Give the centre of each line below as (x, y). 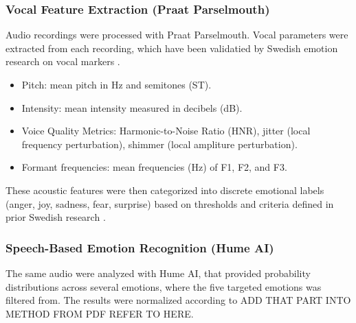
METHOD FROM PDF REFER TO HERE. (100, 313)
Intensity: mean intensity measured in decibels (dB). (132, 107)
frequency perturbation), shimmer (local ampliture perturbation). (159, 144)
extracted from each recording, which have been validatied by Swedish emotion (172, 48)
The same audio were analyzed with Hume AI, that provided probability (158, 273)
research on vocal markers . (63, 61)
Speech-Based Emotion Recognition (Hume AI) (140, 247)
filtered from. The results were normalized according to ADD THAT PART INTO (178, 300)
